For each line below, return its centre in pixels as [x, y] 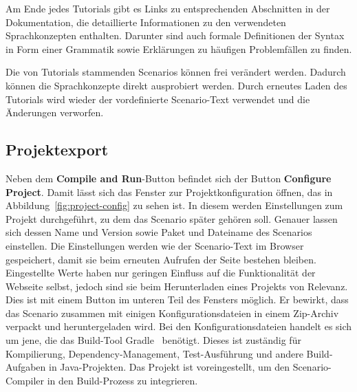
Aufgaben [26, 367]
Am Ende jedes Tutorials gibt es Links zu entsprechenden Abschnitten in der [168, 8]
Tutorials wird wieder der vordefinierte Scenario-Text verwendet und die [158, 99]
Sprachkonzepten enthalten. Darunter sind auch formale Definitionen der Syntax [175, 35]
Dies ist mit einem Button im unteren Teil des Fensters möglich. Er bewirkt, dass [177, 300]
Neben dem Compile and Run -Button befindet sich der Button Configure [169, 178]
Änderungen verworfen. [55, 112]
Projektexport [57, 150]
